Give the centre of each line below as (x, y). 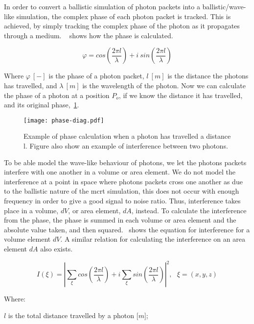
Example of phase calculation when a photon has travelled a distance (127, 136)
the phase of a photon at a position (57, 95)
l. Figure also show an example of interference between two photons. (126, 146)
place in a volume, (31, 210)
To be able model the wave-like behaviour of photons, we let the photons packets (125, 162)
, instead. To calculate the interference (189, 210)
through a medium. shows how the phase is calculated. (89, 35)
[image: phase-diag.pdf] (64, 120)
